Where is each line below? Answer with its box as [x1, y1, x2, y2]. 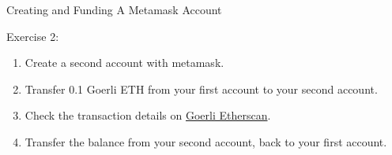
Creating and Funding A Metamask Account [6, 2, 222, 17]
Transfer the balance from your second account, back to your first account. [24, 133, 387, 149]
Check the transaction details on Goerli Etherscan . [24, 107, 271, 124]
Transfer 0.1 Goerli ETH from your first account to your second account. [24, 80, 378, 97]
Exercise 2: [6, 28, 59, 44]
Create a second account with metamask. [24, 54, 224, 71]
